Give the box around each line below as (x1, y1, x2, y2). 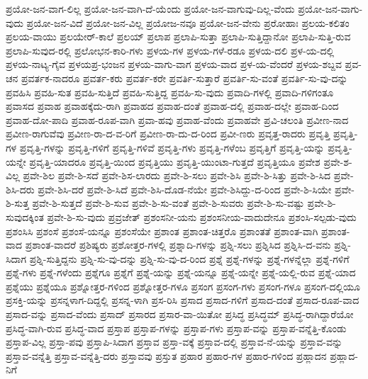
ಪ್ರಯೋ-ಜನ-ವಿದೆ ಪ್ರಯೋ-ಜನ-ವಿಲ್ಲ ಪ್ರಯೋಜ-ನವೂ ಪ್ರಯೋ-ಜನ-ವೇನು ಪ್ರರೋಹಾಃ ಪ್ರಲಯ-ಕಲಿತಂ (26, 15, 350, 30)
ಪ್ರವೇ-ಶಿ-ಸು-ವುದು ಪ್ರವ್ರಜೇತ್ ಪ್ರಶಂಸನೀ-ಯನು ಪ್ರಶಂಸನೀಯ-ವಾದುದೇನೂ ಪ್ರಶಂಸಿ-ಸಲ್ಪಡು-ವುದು (47, 209, 357, 224)
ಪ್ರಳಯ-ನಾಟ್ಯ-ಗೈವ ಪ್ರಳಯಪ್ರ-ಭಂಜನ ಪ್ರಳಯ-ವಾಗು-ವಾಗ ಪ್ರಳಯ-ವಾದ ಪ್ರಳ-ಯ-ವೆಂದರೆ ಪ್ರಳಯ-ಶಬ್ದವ (6, 57, 342, 72)
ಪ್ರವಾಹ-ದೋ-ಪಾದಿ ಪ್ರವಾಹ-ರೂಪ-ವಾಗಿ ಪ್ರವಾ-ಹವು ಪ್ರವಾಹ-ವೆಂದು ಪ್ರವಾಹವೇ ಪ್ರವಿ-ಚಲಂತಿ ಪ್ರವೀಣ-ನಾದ (6, 112, 349, 127)
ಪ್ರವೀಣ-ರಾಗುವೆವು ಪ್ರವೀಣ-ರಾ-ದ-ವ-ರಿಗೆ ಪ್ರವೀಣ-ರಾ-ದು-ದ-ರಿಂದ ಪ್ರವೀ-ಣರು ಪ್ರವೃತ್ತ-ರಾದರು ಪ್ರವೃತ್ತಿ (6, 126, 330, 141)
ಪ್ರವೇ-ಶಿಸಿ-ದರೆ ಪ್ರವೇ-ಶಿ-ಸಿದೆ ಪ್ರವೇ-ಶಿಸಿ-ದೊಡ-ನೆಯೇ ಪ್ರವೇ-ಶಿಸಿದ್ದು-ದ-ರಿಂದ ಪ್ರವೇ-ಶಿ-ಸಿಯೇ (38, 181, 332, 196)
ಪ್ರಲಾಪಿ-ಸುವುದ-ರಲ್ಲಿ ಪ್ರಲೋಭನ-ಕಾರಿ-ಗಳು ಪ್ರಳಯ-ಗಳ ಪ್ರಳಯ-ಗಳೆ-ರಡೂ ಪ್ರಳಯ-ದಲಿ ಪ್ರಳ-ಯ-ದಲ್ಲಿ (6, 43, 335, 57)
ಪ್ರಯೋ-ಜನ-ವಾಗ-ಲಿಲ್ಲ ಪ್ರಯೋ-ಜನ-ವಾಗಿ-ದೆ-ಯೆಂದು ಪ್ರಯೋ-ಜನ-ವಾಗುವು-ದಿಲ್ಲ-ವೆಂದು (6, 1, 295, 16)
